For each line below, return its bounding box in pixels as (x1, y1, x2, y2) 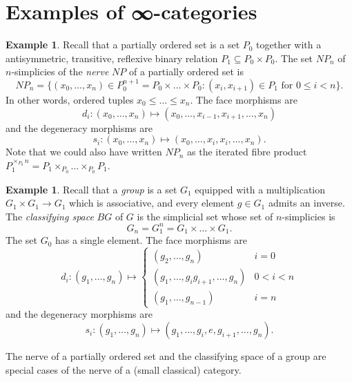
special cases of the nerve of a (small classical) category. (6, 362, 242, 376)
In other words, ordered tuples (6, 92, 134, 106)
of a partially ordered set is (128, 64, 244, 79)
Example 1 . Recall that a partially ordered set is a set (6, 37, 240, 52)
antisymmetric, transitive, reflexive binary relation (6, 50, 218, 65)
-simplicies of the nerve (11, 64, 109, 79)
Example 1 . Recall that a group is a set (6, 182, 177, 196)
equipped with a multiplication (195, 182, 325, 196)
